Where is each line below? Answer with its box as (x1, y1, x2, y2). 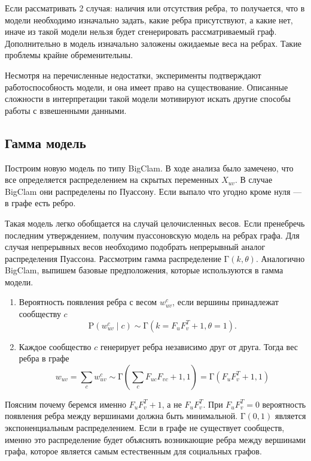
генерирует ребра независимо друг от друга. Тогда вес (100, 340, 298, 352)
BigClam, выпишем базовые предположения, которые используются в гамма (5, 264, 283, 276)
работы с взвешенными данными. (5, 104, 127, 116)
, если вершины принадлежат (172, 296, 279, 308)
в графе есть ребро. (5, 197, 76, 209)
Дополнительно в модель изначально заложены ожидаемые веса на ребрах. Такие (5, 37, 301, 49)
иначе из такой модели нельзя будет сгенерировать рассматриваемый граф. (5, 25, 277, 38)
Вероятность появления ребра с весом (19, 296, 157, 308)
